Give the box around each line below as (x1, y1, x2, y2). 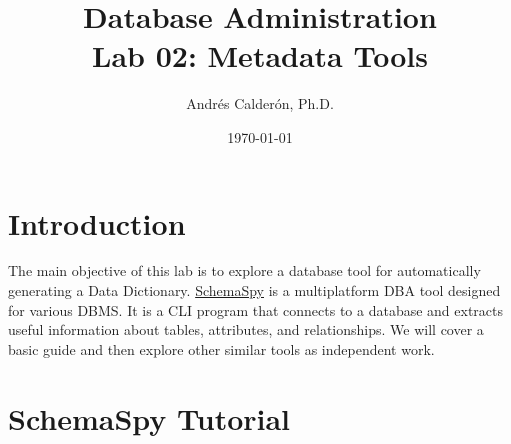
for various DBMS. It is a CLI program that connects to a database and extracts (8, 299, 504, 320)
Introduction (8, 202, 186, 243)
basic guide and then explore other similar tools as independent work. (8, 338, 435, 359)
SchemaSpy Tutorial (8, 397, 291, 438)
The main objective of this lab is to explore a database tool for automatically (8, 260, 481, 281)
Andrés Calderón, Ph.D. (186, 93, 334, 114)
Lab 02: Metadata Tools (92, 35, 428, 76)
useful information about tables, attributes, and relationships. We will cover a (8, 319, 484, 340)
